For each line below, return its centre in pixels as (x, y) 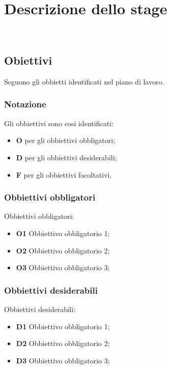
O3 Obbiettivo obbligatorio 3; (63, 267)
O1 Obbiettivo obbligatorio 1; (63, 233)
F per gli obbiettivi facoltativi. (64, 174)
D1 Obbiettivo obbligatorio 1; (63, 326)
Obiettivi (28, 60)
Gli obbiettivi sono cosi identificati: (59, 123)
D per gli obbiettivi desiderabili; (66, 157)
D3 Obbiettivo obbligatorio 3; (63, 360)
